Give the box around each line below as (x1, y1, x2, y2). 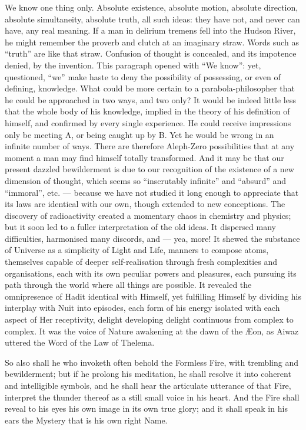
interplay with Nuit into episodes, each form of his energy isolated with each (5, 301, 280, 314)
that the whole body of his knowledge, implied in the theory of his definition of (5, 105, 290, 117)
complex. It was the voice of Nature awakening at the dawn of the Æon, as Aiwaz (5, 324, 299, 337)
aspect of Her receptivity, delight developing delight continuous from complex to (5, 313, 294, 326)
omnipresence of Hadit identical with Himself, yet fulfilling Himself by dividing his (5, 290, 301, 302)
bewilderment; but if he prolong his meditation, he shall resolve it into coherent (5, 367, 291, 380)
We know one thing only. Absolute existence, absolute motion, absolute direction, (5, 1, 298, 13)
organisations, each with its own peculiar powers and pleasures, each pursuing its (5, 267, 297, 279)
